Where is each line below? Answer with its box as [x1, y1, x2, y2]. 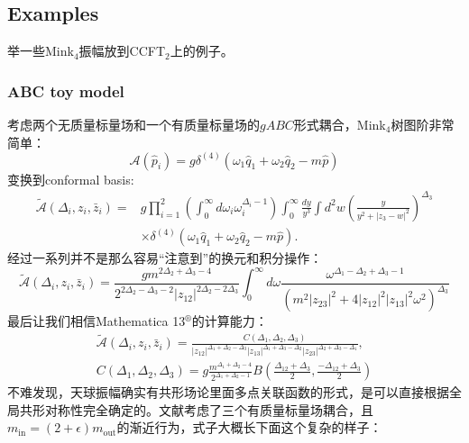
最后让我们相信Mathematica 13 [7, 312, 186, 330]
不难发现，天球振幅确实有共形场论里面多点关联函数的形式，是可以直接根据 [7, 383, 449, 402]
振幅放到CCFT [78, 41, 166, 60]
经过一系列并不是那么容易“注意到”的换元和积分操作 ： [7, 249, 323, 267]
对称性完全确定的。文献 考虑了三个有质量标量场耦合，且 [44, 400, 373, 419]
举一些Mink [7, 41, 74, 60]
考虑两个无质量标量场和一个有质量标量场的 [7, 115, 260, 134]
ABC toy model [7, 79, 124, 102]
